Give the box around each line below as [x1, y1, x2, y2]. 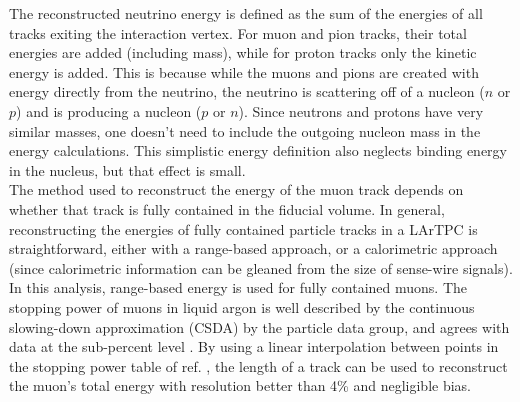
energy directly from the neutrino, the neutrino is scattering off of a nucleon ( [9, 81, 485, 102]
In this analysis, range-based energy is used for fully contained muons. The [9, 277, 467, 298]
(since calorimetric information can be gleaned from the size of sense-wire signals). [9, 257, 513, 278]
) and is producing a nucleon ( [16, 100, 202, 121]
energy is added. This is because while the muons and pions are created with [9, 61, 479, 82]
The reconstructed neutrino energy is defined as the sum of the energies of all [9, 3, 483, 23]
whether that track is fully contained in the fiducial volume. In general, [9, 198, 445, 219]
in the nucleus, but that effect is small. [9, 159, 246, 180]
